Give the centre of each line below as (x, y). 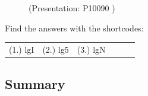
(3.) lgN (91, 49)
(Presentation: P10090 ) (72, 8)
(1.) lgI (22, 49)
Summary (35, 84)
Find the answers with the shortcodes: (74, 28)
